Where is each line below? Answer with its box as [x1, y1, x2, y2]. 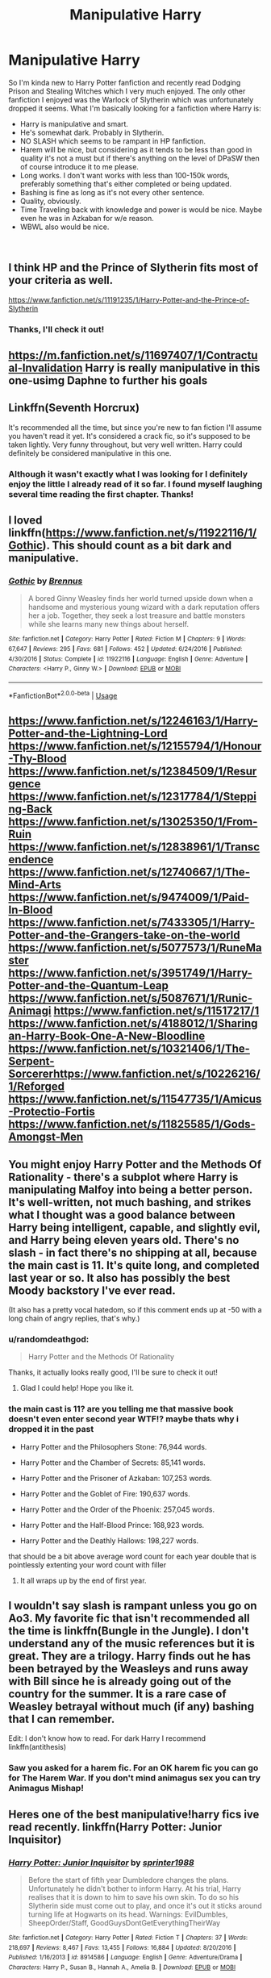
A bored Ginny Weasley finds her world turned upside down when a [27, 594, 254, 603]
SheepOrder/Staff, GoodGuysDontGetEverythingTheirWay [27, 1917, 220, 1927]
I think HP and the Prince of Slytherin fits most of [8, 261, 259, 275]
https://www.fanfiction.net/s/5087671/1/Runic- [8, 991, 252, 1005]
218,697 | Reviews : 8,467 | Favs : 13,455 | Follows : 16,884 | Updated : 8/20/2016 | [8, 1943, 236, 1951]
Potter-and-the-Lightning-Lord [8, 727, 168, 741]
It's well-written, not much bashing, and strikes [8, 1196, 252, 1209]
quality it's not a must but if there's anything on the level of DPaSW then [19, 153, 260, 163]
